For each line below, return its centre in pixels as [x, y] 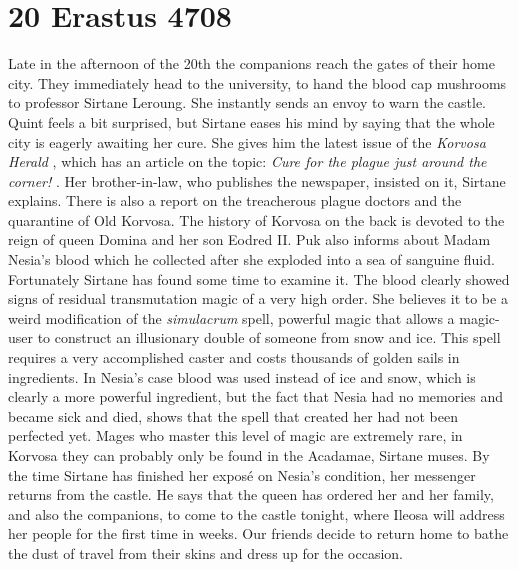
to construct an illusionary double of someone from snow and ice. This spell [269, 337]
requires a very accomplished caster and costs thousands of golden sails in [234, 357]
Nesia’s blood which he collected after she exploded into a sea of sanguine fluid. [251, 259]
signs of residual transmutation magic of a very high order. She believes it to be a [258, 298]
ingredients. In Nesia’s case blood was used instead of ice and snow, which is [242, 376]
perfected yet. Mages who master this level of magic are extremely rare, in [235, 435]
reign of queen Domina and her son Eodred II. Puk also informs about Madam [249, 239]
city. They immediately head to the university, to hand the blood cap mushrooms [257, 82]
